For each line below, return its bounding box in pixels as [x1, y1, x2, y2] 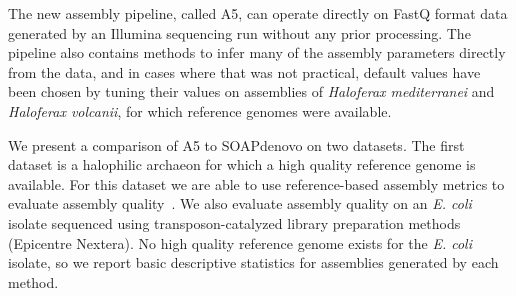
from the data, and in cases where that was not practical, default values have [8, 61, 481, 82]
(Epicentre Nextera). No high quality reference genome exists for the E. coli [8, 232, 472, 253]
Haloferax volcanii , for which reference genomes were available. [8, 100, 392, 121]
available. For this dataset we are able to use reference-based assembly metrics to [8, 173, 505, 194]
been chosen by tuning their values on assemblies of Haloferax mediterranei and [8, 81, 495, 102]
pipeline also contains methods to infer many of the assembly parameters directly [8, 42, 506, 63]
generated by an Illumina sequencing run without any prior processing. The [8, 22, 471, 43]
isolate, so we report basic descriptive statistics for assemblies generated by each [8, 252, 499, 273]
